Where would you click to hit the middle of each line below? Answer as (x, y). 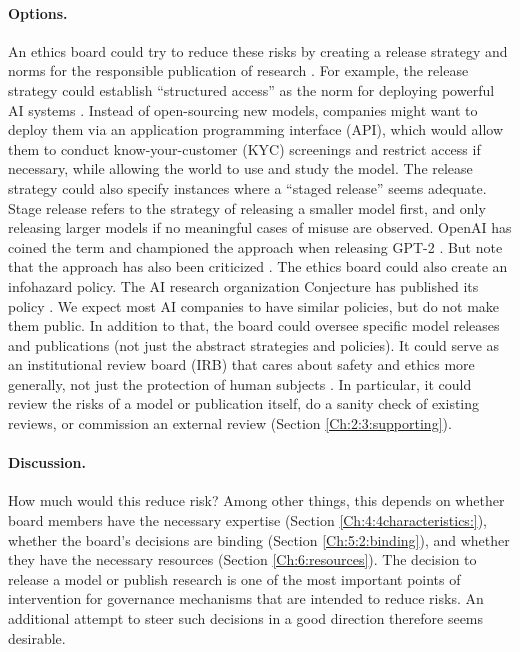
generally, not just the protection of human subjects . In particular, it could (240, 383)
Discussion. (47, 462)
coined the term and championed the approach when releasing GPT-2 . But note (255, 246)
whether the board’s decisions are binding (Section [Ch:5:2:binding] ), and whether (259, 539)
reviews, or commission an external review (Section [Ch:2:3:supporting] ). (230, 423)
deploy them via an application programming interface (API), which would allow (256, 129)
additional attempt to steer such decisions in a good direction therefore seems (246, 618)
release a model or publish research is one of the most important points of (234, 578)
